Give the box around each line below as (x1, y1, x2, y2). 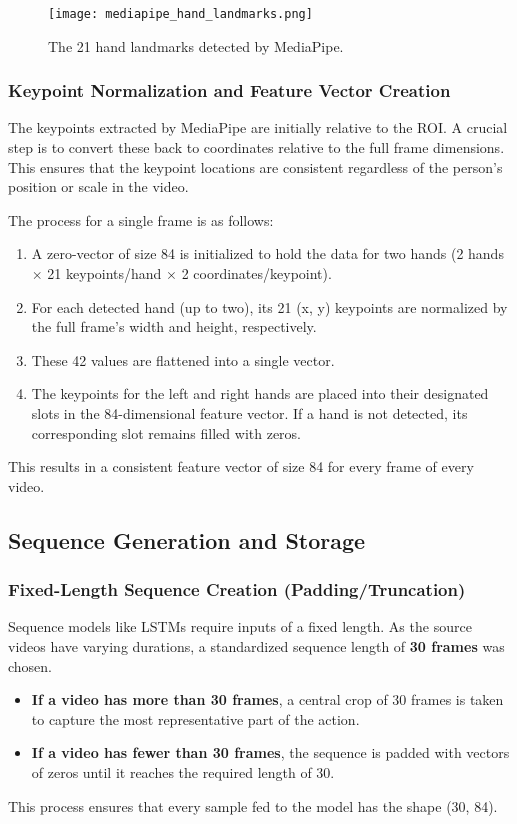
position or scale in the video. (8, 176, 189, 197)
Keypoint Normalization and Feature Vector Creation (8, 78, 451, 103)
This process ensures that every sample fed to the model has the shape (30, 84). (8, 795, 498, 816)
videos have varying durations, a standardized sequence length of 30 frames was (8, 635, 505, 656)
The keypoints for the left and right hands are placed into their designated (31, 383, 489, 404)
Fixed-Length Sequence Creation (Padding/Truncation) (8, 577, 466, 602)
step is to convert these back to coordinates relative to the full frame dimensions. (8, 137, 505, 158)
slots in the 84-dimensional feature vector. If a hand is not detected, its (31, 403, 468, 423)
